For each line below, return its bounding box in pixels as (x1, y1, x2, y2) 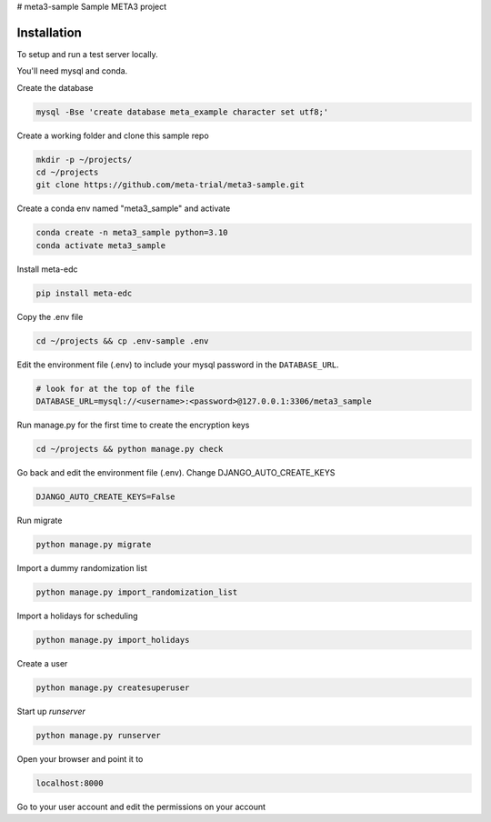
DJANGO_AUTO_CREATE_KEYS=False (35, 492, 176, 502)
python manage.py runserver (35, 730, 161, 740)
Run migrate (16, 515, 63, 526)
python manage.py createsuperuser (35, 682, 190, 693)
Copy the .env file (16, 311, 84, 322)
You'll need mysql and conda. (16, 65, 128, 76)
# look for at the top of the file (35, 383, 195, 394)
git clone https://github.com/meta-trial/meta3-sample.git (35, 180, 305, 190)
